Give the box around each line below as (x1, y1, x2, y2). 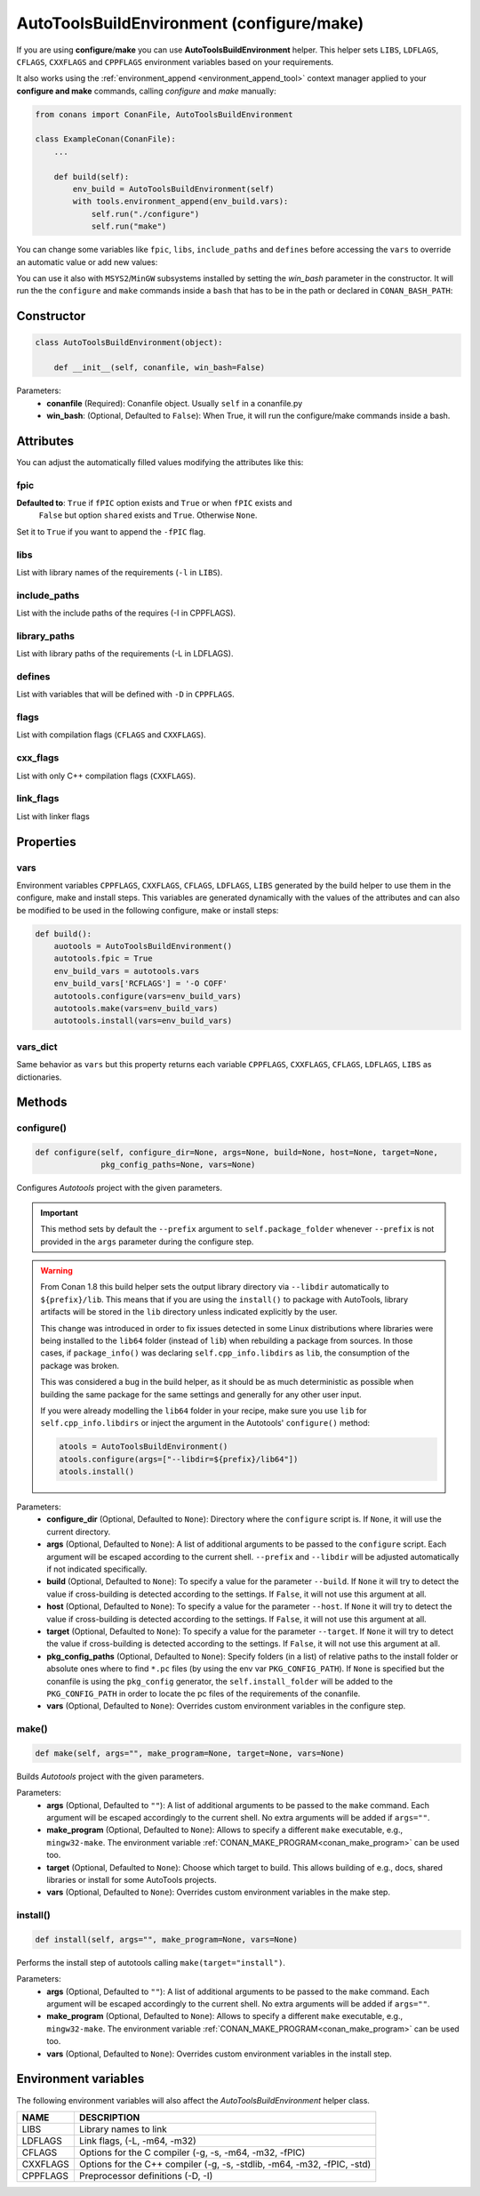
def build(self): (53, 172, 130, 181)
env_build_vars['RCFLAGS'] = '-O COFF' (53, 978, 228, 989)
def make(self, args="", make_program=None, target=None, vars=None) (35, 1748, 345, 1758)
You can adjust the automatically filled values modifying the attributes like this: (16, 456, 304, 467)
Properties (16, 834, 76, 849)
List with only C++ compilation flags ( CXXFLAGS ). (16, 770, 196, 781)
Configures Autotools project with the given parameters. (16, 1183, 222, 1194)
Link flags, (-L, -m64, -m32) (78, 2135, 197, 2147)
